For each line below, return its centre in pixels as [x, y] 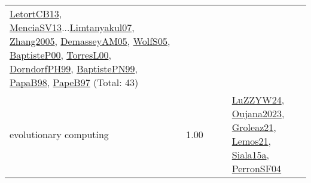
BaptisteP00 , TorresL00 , [60, 55]
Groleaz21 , [254, 127]
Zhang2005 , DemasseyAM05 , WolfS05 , [90, 41]
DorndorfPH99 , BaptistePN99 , [74, 68]
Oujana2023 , [258, 113]
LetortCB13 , [36, 13]
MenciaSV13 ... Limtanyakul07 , [72, 27]
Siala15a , [251, 155]
